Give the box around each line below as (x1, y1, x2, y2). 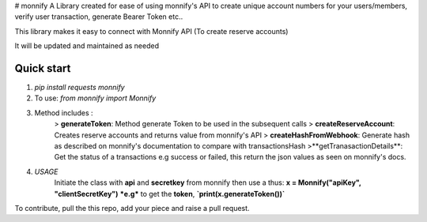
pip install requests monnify (34, 83, 126, 92)
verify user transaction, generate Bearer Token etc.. (14, 12, 183, 21)
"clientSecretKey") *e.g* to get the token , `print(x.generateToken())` (54, 189, 285, 198)
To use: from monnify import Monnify (34, 93, 157, 103)
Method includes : (34, 107, 93, 118)
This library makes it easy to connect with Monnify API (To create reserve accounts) (14, 26, 289, 36)
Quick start (14, 62, 71, 75)
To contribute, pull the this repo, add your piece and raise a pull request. (14, 203, 250, 213)
